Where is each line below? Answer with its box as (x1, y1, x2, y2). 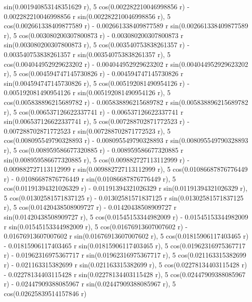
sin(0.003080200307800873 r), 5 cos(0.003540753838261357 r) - (4, 40, 190, 50)
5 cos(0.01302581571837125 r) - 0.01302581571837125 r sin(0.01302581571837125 (4, 192, 244, 202)
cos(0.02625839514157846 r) (4, 288, 87, 298)
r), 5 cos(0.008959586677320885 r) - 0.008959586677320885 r (4, 144, 183, 155)
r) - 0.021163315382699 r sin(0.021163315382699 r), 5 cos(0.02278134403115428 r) (4, 260, 247, 270)
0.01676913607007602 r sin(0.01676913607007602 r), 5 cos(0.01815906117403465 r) (4, 231, 249, 241)
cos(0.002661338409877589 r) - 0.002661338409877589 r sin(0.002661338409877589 (4, 20, 248, 31)
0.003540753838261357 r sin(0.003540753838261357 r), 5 (4, 49, 171, 59)
